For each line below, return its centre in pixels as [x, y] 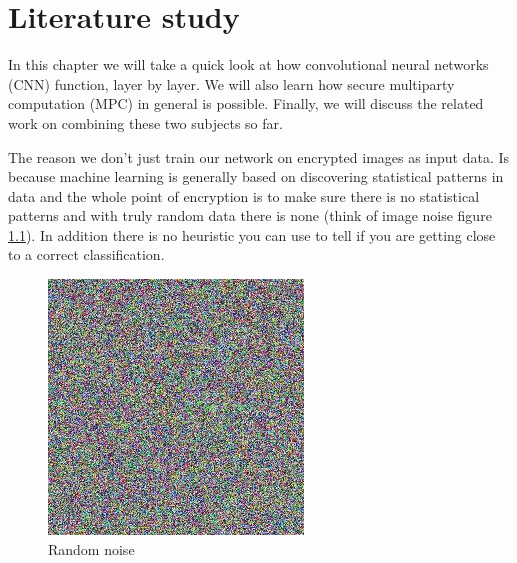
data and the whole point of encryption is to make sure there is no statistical [244, 195]
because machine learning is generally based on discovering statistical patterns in [256, 176]
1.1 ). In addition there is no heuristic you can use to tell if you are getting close [252, 234]
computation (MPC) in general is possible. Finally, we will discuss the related [246, 103]
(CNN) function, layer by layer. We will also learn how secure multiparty [231, 83]
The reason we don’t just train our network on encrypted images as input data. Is [259, 156]
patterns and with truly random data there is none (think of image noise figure [250, 215]
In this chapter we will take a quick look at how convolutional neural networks [248, 64]
